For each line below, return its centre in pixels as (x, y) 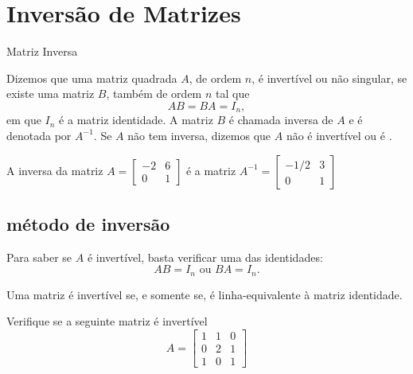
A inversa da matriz (55, 170)
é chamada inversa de (281, 120)
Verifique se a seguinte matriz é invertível (107, 321)
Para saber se (39, 257)
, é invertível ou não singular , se (329, 78)
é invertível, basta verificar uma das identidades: (205, 257)
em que (24, 120)
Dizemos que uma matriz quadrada (92, 78)
